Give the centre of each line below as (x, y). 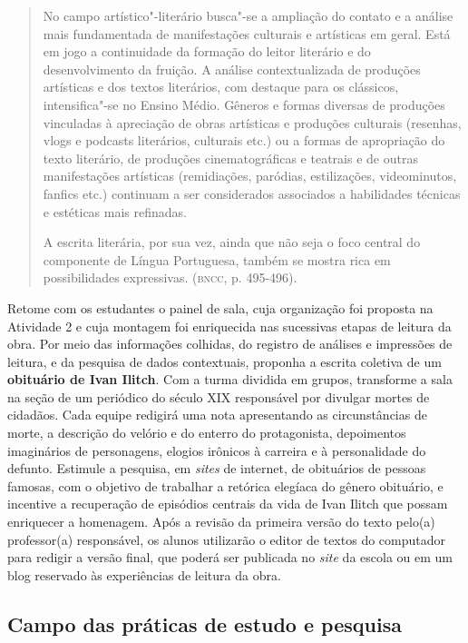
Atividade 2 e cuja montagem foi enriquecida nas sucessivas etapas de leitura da (229, 326)
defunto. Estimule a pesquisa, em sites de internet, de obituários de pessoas (217, 468)
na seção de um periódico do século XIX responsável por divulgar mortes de (219, 396)
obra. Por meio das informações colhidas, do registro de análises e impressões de (230, 344)
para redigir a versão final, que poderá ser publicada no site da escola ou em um (230, 557)
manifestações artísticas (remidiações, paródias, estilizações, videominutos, (250, 176)
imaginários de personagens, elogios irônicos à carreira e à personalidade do (217, 450)
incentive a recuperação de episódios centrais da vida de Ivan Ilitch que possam (228, 504)
